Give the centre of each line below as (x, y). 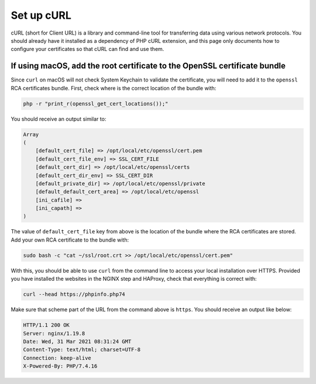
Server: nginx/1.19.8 (54, 333)
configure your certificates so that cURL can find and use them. (87, 49)
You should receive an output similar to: (59, 119)
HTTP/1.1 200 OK (47, 325)
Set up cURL (41, 15)
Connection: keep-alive (57, 358)
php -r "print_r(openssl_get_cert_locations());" (96, 103)
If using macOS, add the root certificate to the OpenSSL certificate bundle (148, 66)
